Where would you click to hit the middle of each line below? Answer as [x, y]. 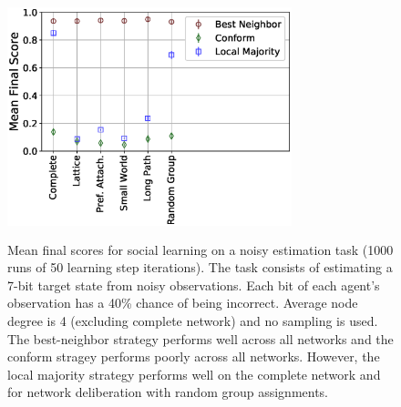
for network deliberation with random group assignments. [168, 392]
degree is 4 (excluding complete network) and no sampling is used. [193, 320]
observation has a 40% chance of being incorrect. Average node [183, 303]
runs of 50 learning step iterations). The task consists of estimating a [200, 267]
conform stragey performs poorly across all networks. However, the [194, 356]
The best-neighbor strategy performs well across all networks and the [200, 338]
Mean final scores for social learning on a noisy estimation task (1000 [200, 249]
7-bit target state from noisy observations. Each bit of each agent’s [194, 285]
